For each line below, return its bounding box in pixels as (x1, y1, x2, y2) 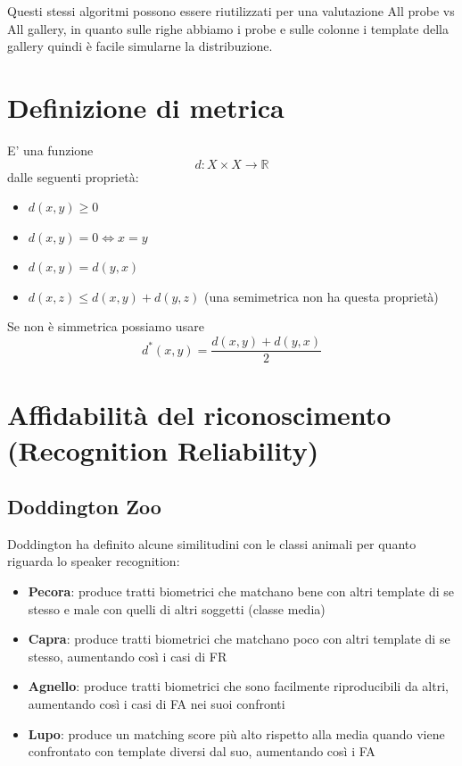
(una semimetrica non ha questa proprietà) (204, 287, 439, 305)
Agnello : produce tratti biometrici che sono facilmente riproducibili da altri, (28, 677, 449, 695)
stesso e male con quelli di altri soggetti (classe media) (28, 599, 326, 618)
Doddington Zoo (7, 493, 161, 520)
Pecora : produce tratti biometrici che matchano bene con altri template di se (28, 582, 454, 601)
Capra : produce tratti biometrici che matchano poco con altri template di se (28, 629, 450, 648)
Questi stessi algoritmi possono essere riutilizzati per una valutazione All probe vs (7, 2, 455, 20)
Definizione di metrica (7, 88, 285, 125)
